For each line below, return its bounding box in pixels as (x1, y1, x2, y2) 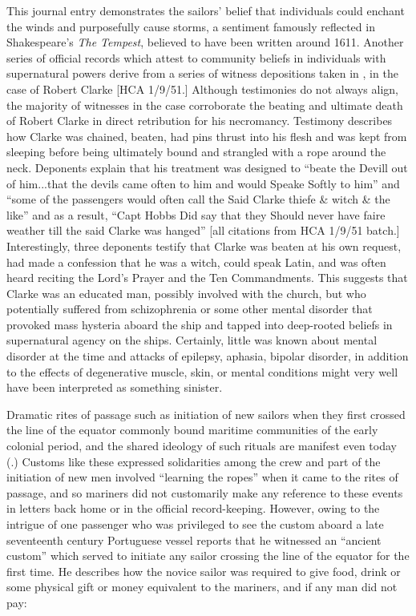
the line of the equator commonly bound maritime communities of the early (6, 421, 378, 438)
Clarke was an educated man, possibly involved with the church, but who (6, 284, 366, 301)
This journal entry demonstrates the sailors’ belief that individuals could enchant (6, 2, 405, 18)
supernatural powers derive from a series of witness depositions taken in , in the (6, 65, 398, 82)
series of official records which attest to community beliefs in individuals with (6, 49, 386, 66)
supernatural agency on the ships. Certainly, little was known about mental (6, 332, 378, 348)
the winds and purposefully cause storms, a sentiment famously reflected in (6, 18, 375, 34)
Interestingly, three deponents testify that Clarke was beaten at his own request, (6, 237, 402, 254)
